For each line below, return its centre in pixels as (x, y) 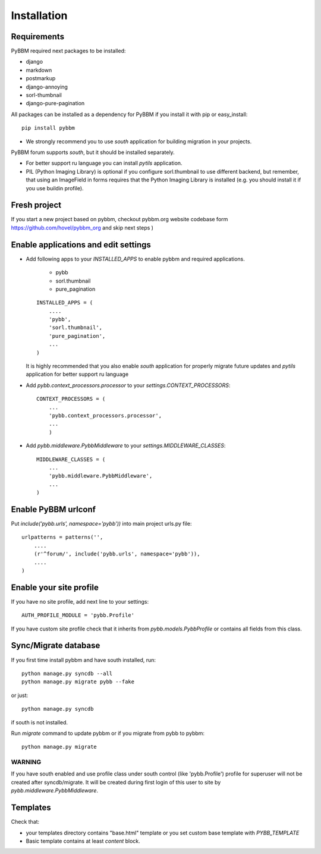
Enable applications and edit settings (81, 245)
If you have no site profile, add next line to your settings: (80, 601)
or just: (20, 695)
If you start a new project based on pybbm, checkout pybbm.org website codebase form (119, 219)
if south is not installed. (40, 722)
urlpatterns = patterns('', (62, 537)
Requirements (38, 37)
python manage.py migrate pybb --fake (78, 682)
